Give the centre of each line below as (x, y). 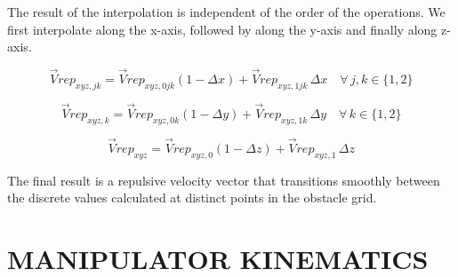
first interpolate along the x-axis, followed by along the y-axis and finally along (222, 29)
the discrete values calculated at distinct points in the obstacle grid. (192, 198)
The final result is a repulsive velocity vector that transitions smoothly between (224, 180)
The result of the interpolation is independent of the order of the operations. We (226, 12)
